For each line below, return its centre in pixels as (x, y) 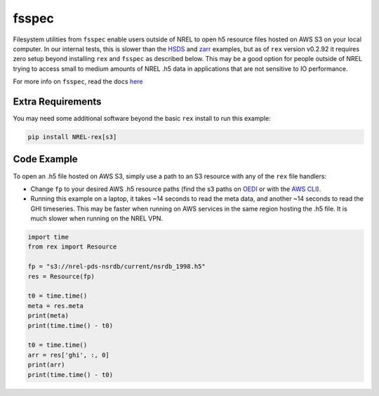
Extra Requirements (57, 101)
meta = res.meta (56, 306)
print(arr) (46, 365)
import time (48, 237)
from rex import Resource (72, 247)
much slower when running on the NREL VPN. (97, 218)
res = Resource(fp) (61, 276)
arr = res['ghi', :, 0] (69, 355)
